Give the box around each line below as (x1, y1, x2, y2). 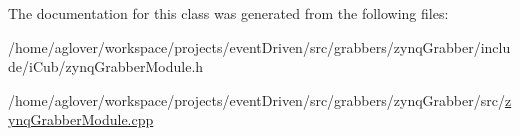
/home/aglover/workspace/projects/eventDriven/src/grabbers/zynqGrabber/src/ (8, 89, 505, 110)
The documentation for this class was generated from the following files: (8, 3, 449, 23)
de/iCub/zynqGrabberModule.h (8, 56, 204, 77)
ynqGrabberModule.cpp (8, 109, 154, 130)
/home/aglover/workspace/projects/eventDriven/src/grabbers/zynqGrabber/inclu (8, 36, 511, 57)
